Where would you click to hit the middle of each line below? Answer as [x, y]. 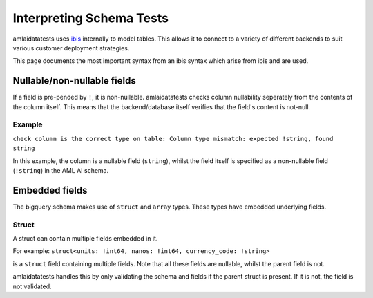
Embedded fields [50, 190]
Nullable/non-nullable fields [74, 81]
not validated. [32, 286]
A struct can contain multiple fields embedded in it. [85, 238]
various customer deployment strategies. [71, 48]
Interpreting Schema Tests [91, 18]
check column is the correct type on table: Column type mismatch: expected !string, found [173, 139]
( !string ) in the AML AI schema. [61, 170]
